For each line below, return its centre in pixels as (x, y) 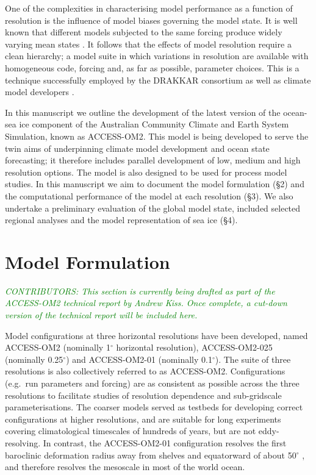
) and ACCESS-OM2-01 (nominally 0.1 (139, 359)
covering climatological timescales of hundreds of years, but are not (131, 431)
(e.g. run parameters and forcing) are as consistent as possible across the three (152, 383)
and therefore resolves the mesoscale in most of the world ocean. (125, 467)
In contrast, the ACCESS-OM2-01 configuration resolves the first (165, 442)
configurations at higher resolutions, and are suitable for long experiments (143, 419)
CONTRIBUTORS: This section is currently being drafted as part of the (140, 291)
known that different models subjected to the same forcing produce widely (144, 32)
